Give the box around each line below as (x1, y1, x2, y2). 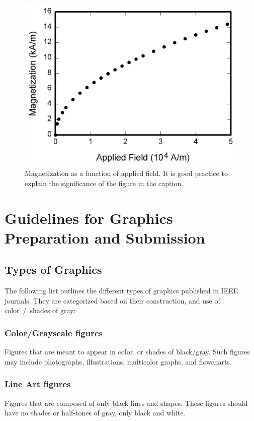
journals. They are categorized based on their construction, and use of (5, 295, 220, 306)
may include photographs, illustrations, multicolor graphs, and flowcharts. (5, 356, 232, 367)
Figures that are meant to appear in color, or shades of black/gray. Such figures (5, 346, 250, 357)
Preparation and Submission (5, 227, 205, 248)
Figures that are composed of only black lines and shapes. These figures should (5, 397, 248, 408)
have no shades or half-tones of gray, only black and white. (5, 407, 186, 418)
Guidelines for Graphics (5, 207, 173, 228)
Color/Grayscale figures (5, 326, 103, 339)
